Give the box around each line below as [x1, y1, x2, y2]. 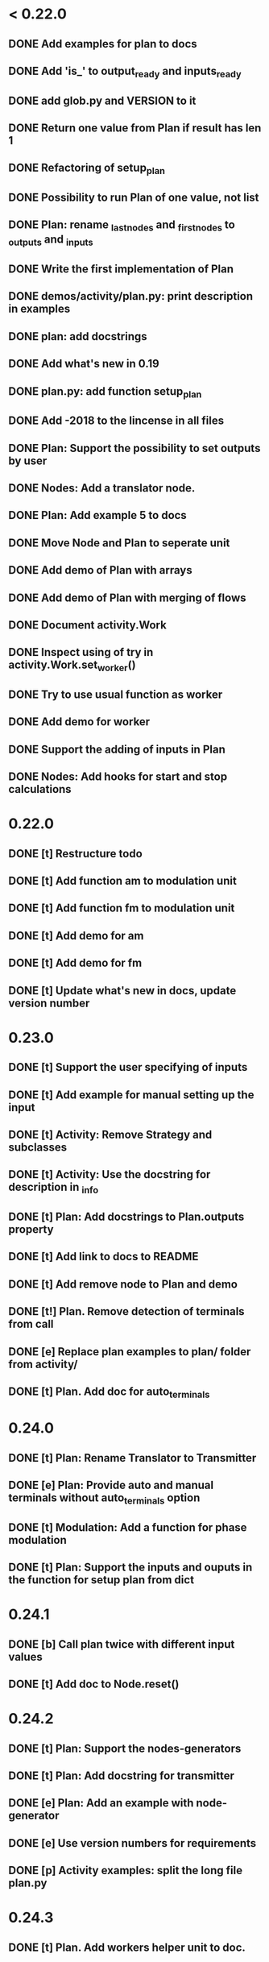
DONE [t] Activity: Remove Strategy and [8, 1127, 213, 1141]
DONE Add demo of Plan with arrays [8, 563, 192, 577]
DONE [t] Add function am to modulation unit [8, 874, 238, 888]
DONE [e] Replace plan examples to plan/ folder [8, 1345, 251, 1358]
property [8, 1222, 54, 1236]
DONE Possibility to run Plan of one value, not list [8, 190, 259, 204]
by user [8, 454, 48, 467]
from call [8, 1317, 54, 1331]
